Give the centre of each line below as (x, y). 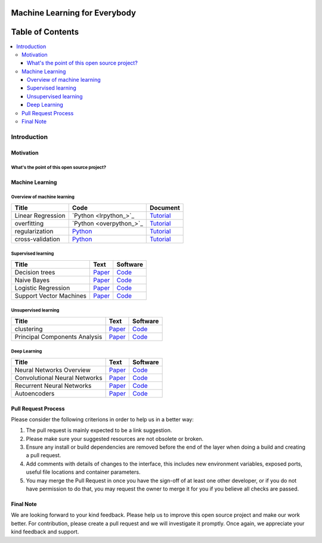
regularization (34, 231)
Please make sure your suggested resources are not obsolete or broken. (115, 439)
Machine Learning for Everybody (74, 13)
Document (165, 208)
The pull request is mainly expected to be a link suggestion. (99, 430)
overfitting (29, 223)
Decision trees (35, 272)
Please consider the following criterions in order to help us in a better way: (102, 419)
